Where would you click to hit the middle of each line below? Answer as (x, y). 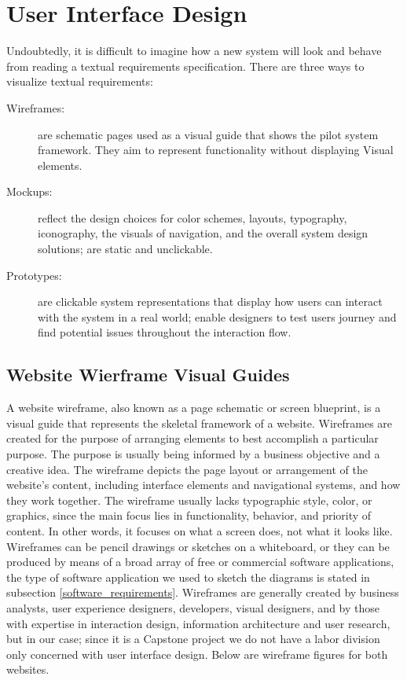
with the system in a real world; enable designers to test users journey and (217, 316)
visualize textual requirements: (80, 81)
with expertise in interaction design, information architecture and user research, (198, 623)
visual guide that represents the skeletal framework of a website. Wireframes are (200, 423)
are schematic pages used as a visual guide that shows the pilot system (208, 134)
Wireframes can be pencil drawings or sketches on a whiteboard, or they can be (198, 546)
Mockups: (29, 191)
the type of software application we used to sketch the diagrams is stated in (188, 577)
